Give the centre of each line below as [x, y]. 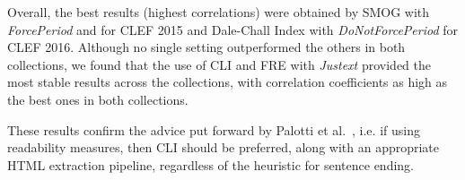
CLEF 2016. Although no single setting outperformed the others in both [206, 47]
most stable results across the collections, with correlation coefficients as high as [228, 82]
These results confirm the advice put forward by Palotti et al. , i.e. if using [214, 129]
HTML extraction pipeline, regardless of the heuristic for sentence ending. [211, 164]
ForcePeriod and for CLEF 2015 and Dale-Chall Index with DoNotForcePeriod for [233, 29]
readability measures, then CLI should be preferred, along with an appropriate [224, 147]
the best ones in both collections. [98, 99]
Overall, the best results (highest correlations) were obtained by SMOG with [219, 12]
